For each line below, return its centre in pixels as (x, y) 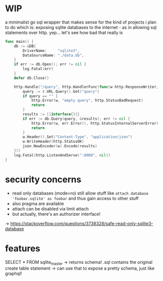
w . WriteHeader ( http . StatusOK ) (53, 142)
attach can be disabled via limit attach (50, 208)
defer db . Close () (32, 78)
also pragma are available (38, 204)
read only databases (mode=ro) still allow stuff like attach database (80, 193)
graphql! (13, 274)
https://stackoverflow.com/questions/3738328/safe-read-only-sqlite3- (82, 223)
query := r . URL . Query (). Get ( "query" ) (61, 91)
